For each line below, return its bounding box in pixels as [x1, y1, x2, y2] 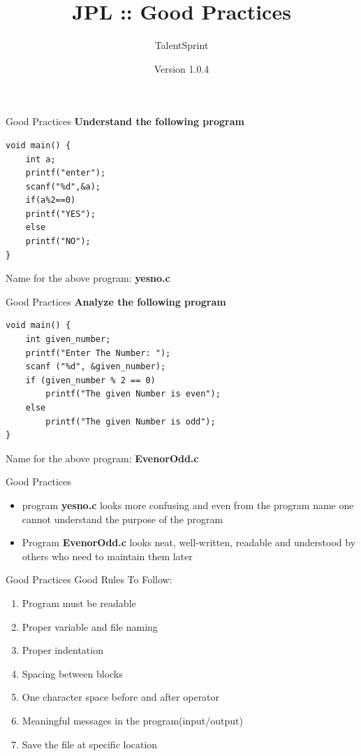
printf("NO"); [25, 236, 91, 247]
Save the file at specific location [22, 736, 158, 751]
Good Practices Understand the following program [6, 114, 244, 129]
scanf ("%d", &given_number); [25, 362, 166, 372]
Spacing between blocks [22, 666, 123, 680]
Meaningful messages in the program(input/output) [22, 713, 243, 727]
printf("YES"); [25, 208, 96, 219]
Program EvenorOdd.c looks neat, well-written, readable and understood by [22, 535, 356, 550]
